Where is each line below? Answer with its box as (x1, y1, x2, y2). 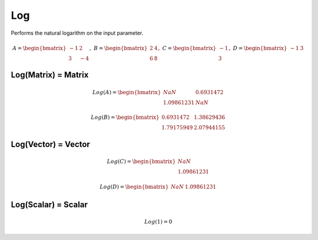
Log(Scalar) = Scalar (11, 199, 88, 209)
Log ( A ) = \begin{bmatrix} (92, 89, 161, 95)
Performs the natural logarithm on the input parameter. (11, 29, 144, 36)
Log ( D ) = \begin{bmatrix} (100, 183, 169, 190)
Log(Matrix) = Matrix (11, 70, 89, 80)
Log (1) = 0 (144, 218, 173, 225)
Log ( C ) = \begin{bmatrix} (107, 158, 176, 165)
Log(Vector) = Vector (11, 139, 91, 149)
